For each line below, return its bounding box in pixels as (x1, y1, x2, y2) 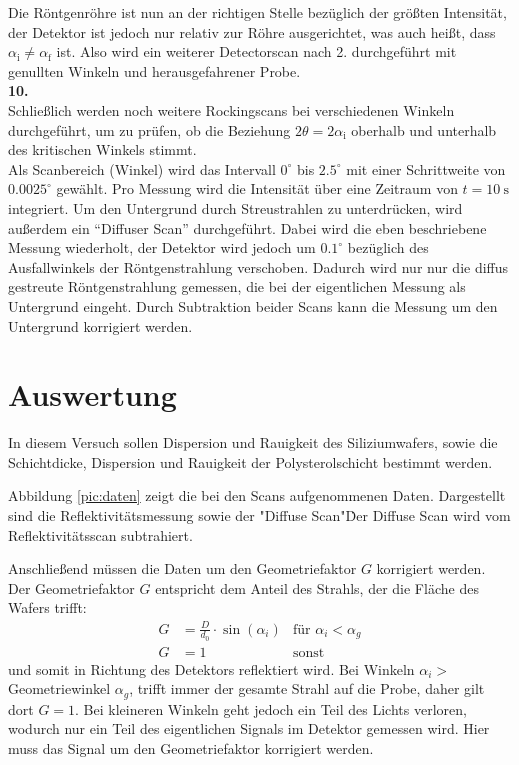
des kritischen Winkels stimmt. (8, 139, 197, 160)
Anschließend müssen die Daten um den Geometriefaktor (8, 558, 357, 579)
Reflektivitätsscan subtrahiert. (8, 524, 193, 545)
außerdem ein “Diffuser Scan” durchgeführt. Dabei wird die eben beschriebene (8, 217, 487, 238)
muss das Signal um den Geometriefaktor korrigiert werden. (8, 738, 374, 759)
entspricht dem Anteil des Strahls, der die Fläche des (155, 577, 479, 598)
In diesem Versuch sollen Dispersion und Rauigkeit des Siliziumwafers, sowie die (8, 432, 498, 453)
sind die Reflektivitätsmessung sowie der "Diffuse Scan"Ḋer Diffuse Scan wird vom (8, 505, 511, 525)
